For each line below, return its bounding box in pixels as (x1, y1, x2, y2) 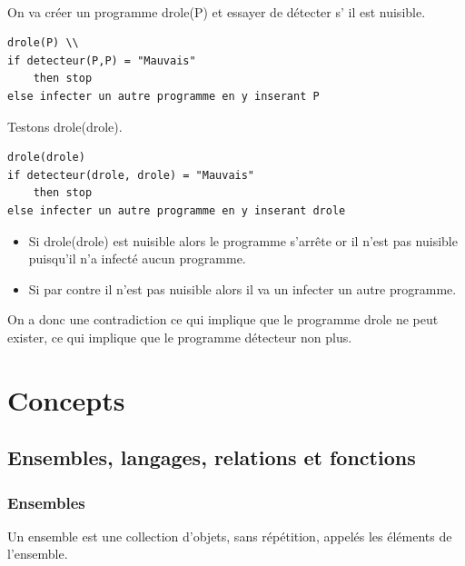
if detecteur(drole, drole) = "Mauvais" (7, 168, 255, 182)
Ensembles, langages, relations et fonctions (7, 443, 416, 472)
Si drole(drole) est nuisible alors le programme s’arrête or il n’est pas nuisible (28, 231, 458, 250)
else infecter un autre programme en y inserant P (7, 89, 320, 103)
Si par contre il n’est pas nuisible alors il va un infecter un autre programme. (28, 279, 457, 298)
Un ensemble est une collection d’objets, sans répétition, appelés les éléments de (7, 526, 452, 545)
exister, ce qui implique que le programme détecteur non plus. (7, 327, 352, 346)
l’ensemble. (7, 544, 68, 563)
